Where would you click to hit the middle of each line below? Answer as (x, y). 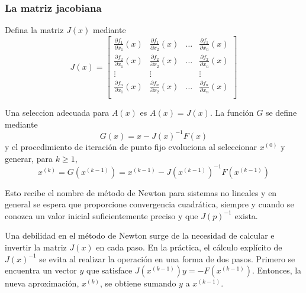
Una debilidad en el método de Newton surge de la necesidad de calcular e (140, 235)
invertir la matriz (36, 247)
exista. (246, 215)
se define (281, 113)
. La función (232, 113)
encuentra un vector (41, 270)
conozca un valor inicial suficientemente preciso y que (102, 215)
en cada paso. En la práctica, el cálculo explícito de (189, 247)
